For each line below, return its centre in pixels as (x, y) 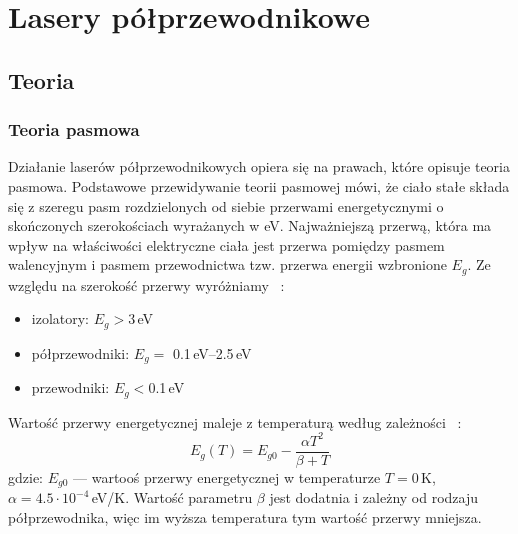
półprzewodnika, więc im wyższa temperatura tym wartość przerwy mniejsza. (245, 516)
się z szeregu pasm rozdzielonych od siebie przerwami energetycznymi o (226, 205)
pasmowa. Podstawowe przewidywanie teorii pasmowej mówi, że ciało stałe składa (259, 185)
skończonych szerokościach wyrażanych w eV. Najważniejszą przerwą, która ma (250, 225)
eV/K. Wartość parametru (172, 497)
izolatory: (60, 318)
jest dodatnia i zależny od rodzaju (374, 497)
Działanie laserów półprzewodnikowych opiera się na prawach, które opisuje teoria (259, 166)
